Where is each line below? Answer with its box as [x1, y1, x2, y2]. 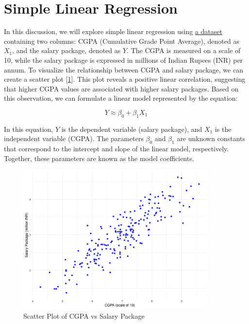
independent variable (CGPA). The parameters [4, 133, 144, 144]
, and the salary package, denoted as [12, 45, 121, 55]
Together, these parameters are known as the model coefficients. [4, 153, 194, 163]
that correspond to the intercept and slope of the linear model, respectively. [4, 144, 229, 154]
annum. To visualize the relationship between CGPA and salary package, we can [4, 64, 243, 74]
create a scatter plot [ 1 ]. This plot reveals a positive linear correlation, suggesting [4, 74, 246, 84]
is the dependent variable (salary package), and [61, 124, 202, 134]
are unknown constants [177, 133, 245, 144]
